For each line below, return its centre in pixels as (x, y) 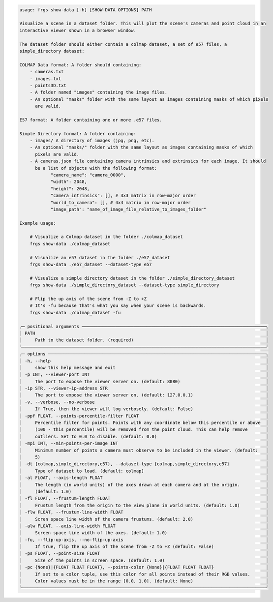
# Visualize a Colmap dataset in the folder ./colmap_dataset (106, 237)
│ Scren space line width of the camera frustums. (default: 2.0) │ (144, 519)
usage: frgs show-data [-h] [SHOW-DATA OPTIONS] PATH (86, 10)
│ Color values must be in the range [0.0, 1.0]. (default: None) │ (144, 581)
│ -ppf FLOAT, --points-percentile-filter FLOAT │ (144, 416)
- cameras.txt (47, 72)
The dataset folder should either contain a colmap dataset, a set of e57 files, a (123, 44)
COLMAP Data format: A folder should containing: (80, 65)
